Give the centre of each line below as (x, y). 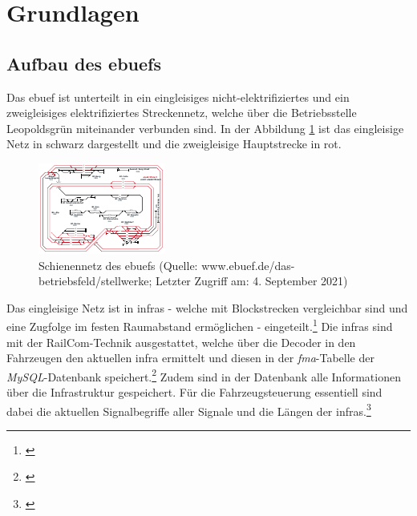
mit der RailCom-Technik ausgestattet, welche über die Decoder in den (181, 342)
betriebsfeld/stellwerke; (95, 281)
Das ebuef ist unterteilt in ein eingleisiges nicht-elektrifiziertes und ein (178, 97)
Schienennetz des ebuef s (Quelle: (118, 265)
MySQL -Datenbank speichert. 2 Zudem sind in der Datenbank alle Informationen (204, 375)
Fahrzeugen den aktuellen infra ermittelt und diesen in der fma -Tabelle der (190, 358)
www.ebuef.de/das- (248, 265)
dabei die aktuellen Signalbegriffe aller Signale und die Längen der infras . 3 (189, 409)
